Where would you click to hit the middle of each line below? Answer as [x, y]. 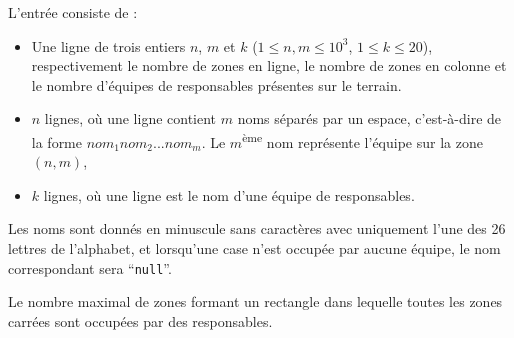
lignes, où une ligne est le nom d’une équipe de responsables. [229, 194]
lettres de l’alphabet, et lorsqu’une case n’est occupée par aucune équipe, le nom [254, 248]
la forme [57, 141]
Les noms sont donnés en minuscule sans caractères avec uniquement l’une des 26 [257, 228]
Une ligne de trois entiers [108, 45]
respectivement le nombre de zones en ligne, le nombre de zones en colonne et [269, 65]
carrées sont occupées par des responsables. [140, 320]
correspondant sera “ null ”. [90, 267]
